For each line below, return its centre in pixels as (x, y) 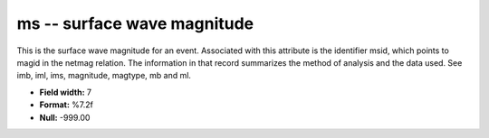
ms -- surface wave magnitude (135, 23)
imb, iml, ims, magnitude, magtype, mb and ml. (104, 76)
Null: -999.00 (65, 117)
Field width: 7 (66, 92)
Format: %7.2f (67, 105)
